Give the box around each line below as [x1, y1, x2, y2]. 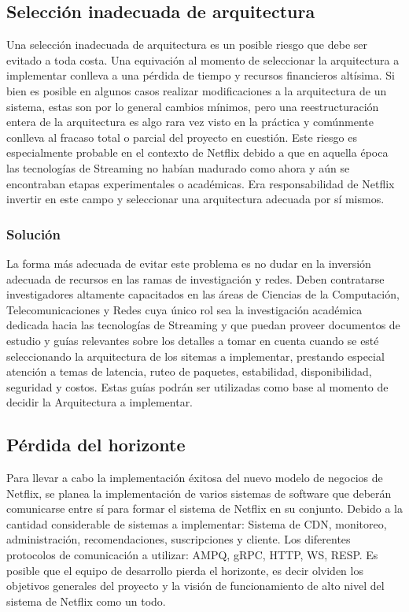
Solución [6, 224, 61, 243]
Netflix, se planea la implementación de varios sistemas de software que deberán [6, 484, 392, 501]
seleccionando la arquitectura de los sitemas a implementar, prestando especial [6, 347, 385, 364]
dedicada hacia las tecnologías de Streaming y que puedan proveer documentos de [6, 317, 400, 333]
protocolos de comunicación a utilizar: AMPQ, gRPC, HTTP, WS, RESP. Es [6, 547, 378, 563]
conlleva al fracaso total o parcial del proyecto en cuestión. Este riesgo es [6, 128, 357, 145]
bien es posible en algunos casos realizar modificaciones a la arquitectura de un [6, 82, 387, 98]
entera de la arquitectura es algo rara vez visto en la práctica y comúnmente [6, 113, 374, 130]
